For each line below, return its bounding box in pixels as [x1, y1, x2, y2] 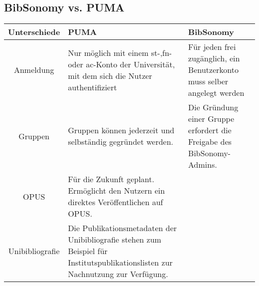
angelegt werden [188, 87, 245, 99]
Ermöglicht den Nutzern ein [68, 185, 165, 197]
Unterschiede [8, 26, 60, 38]
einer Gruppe [188, 113, 235, 125]
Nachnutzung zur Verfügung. [68, 268, 168, 280]
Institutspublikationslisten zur [68, 257, 173, 269]
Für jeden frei [188, 41, 236, 53]
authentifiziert [68, 81, 117, 93]
